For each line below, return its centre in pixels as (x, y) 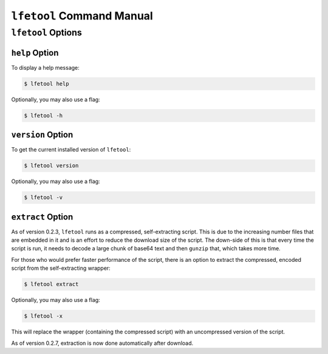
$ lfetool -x (43, 316)
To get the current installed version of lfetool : (71, 150)
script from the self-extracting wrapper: (61, 268)
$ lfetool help (46, 84)
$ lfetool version (51, 166)
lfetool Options (46, 33)
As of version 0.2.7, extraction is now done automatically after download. (102, 343)
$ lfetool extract (51, 284)
